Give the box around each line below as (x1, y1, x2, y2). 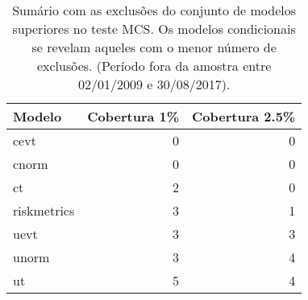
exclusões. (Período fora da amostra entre (36, 56, 272, 75)
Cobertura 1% (87, 107, 180, 125)
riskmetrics (13, 201, 75, 220)
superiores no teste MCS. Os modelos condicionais (12, 19, 296, 38)
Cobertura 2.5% (192, 107, 296, 125)
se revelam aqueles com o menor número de (31, 38, 277, 56)
